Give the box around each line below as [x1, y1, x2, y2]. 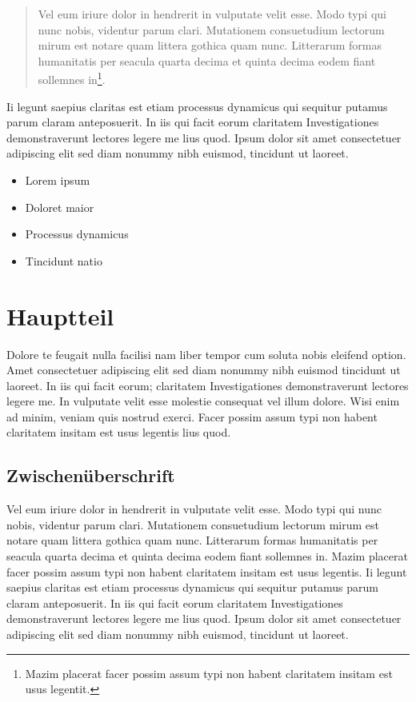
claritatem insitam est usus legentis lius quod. [6, 424, 231, 441]
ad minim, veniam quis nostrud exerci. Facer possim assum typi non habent [6, 408, 378, 425]
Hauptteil [6, 299, 114, 332]
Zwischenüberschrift [6, 463, 175, 488]
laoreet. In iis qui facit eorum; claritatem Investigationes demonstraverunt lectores [6, 377, 409, 393]
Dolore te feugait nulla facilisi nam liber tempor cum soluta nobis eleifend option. [6, 345, 406, 362]
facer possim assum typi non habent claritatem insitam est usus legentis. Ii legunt [6, 563, 407, 580]
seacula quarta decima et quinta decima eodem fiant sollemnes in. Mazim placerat [6, 548, 408, 564]
